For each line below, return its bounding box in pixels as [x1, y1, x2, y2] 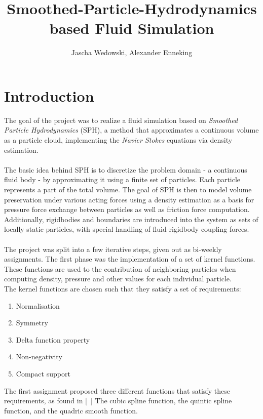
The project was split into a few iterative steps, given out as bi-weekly [4, 243, 222, 254]
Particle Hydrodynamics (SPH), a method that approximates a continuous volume [4, 124, 259, 135]
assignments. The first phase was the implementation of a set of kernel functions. [4, 254, 255, 264]
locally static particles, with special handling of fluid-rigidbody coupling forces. [4, 224, 249, 234]
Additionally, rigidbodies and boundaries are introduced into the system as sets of [4, 214, 258, 224]
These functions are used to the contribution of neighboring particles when [4, 263, 236, 274]
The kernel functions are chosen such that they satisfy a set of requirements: [4, 283, 241, 294]
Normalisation [16, 300, 60, 311]
